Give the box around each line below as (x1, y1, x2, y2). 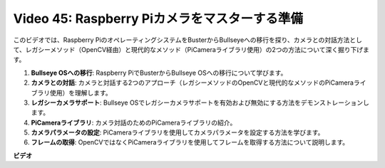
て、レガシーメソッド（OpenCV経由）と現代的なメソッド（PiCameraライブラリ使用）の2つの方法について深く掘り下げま (13, 45, 370, 53)
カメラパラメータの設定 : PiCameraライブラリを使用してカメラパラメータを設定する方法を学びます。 (31, 128, 324, 137)
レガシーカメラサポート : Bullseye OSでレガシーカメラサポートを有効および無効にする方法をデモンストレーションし (31, 98, 370, 107)
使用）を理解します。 (49, 88, 112, 97)
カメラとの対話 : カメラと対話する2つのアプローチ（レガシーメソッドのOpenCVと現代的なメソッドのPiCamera (31, 78, 354, 87)
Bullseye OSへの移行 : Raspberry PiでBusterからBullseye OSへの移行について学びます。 (31, 68, 287, 77)
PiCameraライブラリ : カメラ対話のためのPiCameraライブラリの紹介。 (31, 118, 237, 127)
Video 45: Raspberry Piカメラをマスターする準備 (13, 11, 303, 26)
